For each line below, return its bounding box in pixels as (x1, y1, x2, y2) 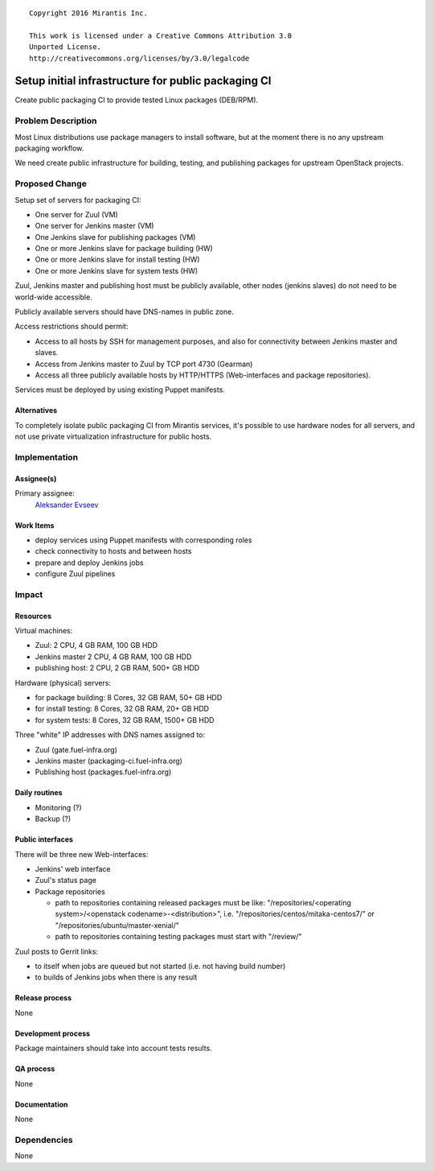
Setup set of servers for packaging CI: (14, 195, 141, 204)
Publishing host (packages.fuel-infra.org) (35, 767, 172, 777)
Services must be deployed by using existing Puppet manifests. (14, 385, 225, 394)
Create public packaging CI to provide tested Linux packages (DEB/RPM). (14, 95, 259, 105)
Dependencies (14, 1134, 74, 1145)
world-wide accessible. (14, 292, 92, 302)
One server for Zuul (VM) (35, 209, 118, 219)
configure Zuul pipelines (35, 569, 116, 579)
